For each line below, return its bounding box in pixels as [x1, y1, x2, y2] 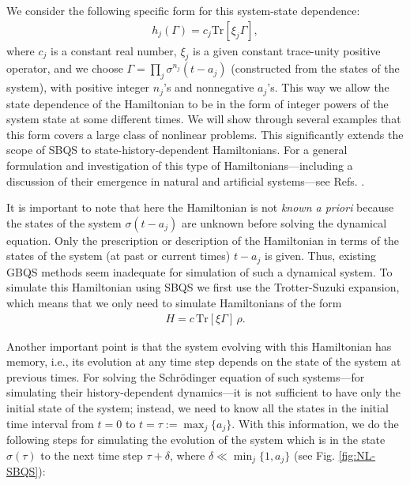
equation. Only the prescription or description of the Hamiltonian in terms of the [6, 231, 400, 248]
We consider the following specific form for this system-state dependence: [6, 2, 360, 18]
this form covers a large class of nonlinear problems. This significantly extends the [6, 126, 404, 142]
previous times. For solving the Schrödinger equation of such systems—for [6, 368, 365, 385]
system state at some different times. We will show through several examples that [6, 111, 401, 127]
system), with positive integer [6, 79, 150, 96]
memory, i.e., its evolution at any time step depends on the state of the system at [6, 353, 401, 370]
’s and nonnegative [164, 79, 254, 96]
